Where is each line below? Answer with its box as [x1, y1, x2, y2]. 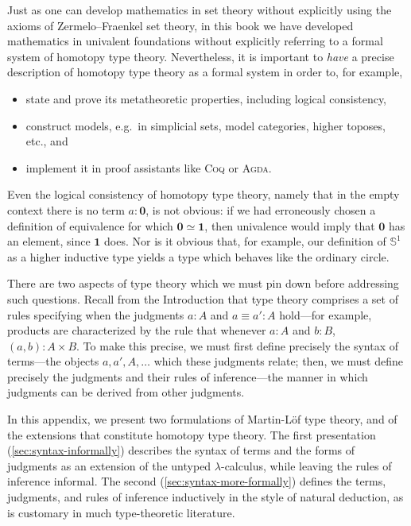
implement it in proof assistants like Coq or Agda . [25, 159, 272, 176]
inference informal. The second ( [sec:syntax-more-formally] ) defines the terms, [7, 473, 386, 489]
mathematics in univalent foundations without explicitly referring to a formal [7, 33, 383, 49]
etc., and [25, 133, 68, 149]
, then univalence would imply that [204, 217, 375, 234]
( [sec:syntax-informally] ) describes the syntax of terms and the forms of [7, 442, 355, 458]
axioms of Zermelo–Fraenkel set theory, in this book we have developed [7, 17, 354, 33]
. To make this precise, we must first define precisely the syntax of [76, 337, 399, 354]
